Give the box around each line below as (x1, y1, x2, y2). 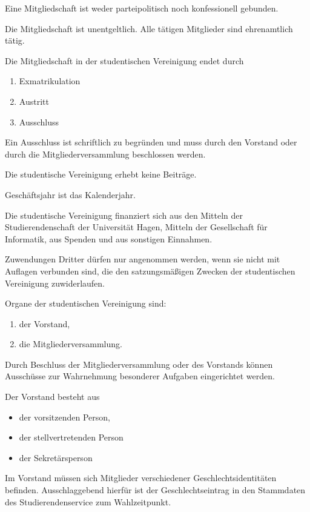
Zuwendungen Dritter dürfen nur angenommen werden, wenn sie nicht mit (5, 253, 280, 265)
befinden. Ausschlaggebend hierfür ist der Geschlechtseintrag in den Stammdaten (5, 484, 306, 496)
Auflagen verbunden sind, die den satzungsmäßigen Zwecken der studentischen (5, 264, 295, 277)
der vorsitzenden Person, (19, 410, 110, 423)
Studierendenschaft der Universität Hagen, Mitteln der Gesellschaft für (5, 221, 268, 233)
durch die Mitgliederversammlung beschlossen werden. (5, 147, 206, 160)
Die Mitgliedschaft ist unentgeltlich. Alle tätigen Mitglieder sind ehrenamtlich (5, 22, 293, 35)
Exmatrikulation (19, 75, 81, 87)
